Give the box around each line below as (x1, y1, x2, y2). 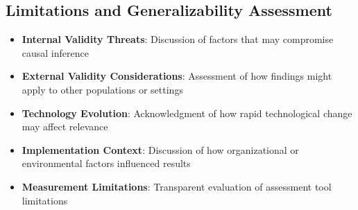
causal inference (22, 45, 89, 60)
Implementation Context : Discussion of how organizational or (22, 142, 299, 157)
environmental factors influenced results (22, 156, 191, 170)
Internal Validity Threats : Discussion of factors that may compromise (22, 32, 334, 46)
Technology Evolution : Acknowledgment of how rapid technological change (22, 105, 352, 120)
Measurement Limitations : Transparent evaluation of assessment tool (22, 179, 332, 193)
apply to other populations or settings (22, 82, 183, 96)
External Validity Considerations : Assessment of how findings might (22, 69, 332, 83)
